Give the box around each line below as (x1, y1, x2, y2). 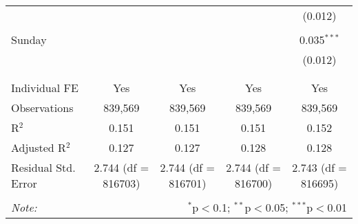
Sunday (11, 32, 47, 47)
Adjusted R (11, 139, 66, 155)
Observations (11, 100, 74, 115)
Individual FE (11, 80, 78, 96)
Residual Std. (11, 159, 76, 175)
